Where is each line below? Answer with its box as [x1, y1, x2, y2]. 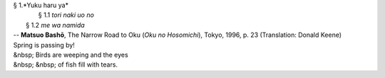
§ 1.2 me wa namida [26, 21, 85, 29]
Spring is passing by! [13, 40, 75, 49]
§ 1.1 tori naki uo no [38, 11, 94, 19]
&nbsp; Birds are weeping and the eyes [13, 50, 128, 59]
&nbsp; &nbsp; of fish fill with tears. [13, 60, 118, 69]
